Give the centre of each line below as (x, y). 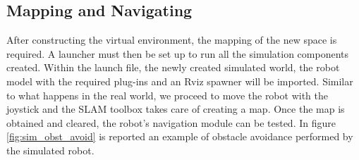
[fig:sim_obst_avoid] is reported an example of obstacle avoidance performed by (180, 136)
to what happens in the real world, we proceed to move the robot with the (167, 95)
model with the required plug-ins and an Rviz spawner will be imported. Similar (180, 81)
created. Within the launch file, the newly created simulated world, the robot (173, 67)
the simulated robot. (50, 150)
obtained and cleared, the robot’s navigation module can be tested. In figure (171, 122)
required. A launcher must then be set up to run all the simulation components (178, 53)
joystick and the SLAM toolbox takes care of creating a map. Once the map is (176, 109)
